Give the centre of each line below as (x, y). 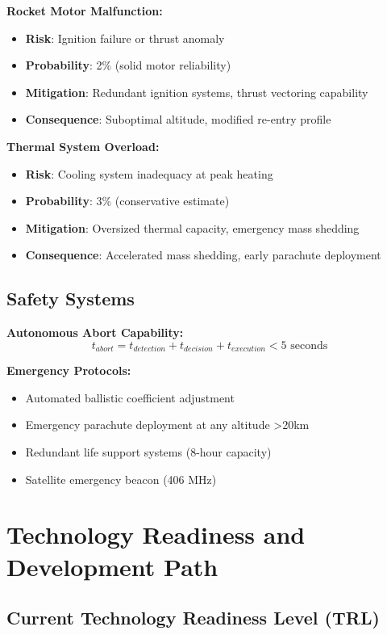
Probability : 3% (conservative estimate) (127, 201)
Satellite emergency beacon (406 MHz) (121, 479)
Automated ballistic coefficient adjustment (130, 397)
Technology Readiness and (156, 534)
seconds (309, 345)
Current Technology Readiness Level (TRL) (193, 618)
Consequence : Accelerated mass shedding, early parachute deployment (203, 255)
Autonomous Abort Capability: (95, 332)
